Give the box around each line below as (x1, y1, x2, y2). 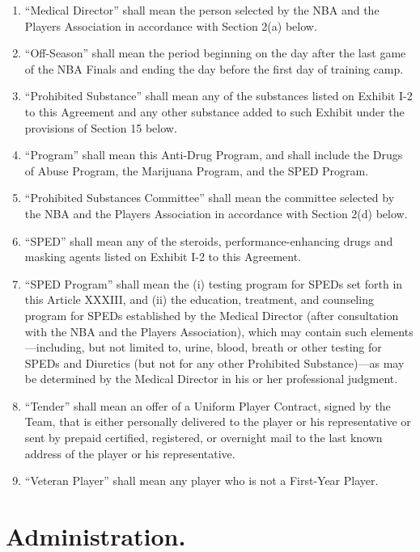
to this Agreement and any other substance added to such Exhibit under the (24, 103, 405, 120)
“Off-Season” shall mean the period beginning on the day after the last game (24, 44, 406, 61)
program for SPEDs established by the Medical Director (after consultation (24, 306, 399, 323)
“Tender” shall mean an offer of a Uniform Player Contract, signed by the (24, 397, 391, 414)
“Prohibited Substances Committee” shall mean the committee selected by (24, 189, 395, 206)
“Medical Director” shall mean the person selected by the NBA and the (24, 2, 380, 18)
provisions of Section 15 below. (24, 119, 177, 136)
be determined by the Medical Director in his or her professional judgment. (24, 370, 398, 387)
